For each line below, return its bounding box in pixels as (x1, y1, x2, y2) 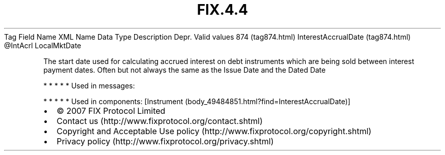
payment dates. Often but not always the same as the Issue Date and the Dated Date (43, 65, 326, 74)
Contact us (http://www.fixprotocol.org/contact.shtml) (56, 115, 263, 126)
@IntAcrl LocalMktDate (4, 41, 81, 50)
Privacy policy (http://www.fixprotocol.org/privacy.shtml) (56, 136, 274, 146)
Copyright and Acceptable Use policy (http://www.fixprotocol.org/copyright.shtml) (56, 126, 372, 136)
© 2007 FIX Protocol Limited (56, 105, 166, 116)
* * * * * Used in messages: (43, 81, 135, 90)
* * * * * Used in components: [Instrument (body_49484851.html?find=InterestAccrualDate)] (43, 97, 351, 106)
